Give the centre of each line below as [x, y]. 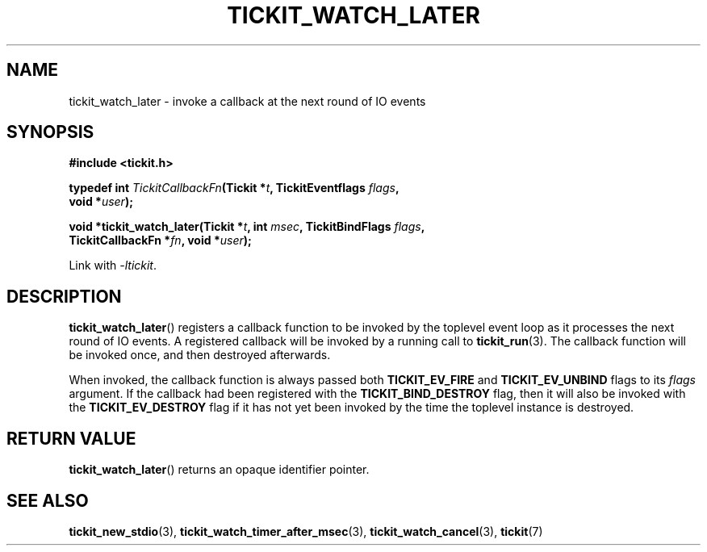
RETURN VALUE [71, 438]
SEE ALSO [48, 500]
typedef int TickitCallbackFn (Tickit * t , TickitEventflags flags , [234, 188]
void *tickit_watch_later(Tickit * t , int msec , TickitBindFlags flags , [247, 227]
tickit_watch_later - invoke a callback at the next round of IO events [247, 101]
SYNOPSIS [50, 132]
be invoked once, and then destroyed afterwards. [200, 355]
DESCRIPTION [64, 296]
